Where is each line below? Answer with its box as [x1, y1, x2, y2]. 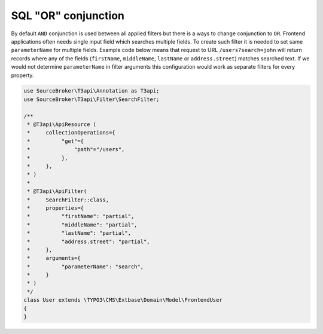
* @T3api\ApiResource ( [27, 121, 97, 128]
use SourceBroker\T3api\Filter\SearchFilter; [23, 96, 160, 103]
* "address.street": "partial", [27, 238, 150, 245]
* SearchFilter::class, [27, 196, 109, 203]
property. [11, 72, 34, 79]
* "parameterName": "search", [27, 263, 144, 270]
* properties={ [27, 204, 84, 212]
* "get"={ [27, 137, 84, 145]
